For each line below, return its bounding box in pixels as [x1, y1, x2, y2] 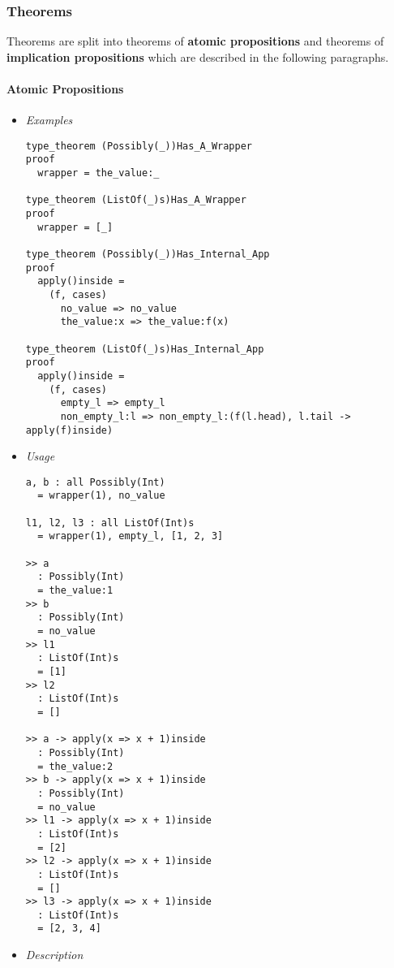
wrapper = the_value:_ [37, 167, 160, 179]
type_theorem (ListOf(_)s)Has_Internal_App [25, 343, 264, 355]
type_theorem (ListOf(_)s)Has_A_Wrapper [25, 194, 246, 206]
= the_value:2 [37, 760, 113, 772]
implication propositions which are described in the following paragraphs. [6, 48, 389, 65]
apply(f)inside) [25, 424, 113, 436]
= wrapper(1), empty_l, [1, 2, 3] [37, 530, 224, 542]
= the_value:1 [37, 585, 113, 597]
